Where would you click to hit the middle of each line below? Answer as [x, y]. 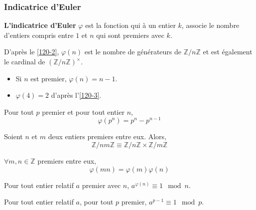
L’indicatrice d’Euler [40, 25]
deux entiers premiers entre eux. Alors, [107, 136]
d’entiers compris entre [39, 35]
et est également [228, 52]
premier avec [101, 185]
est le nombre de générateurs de [133, 52]
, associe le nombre [210, 25]
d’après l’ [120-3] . [76, 95]
